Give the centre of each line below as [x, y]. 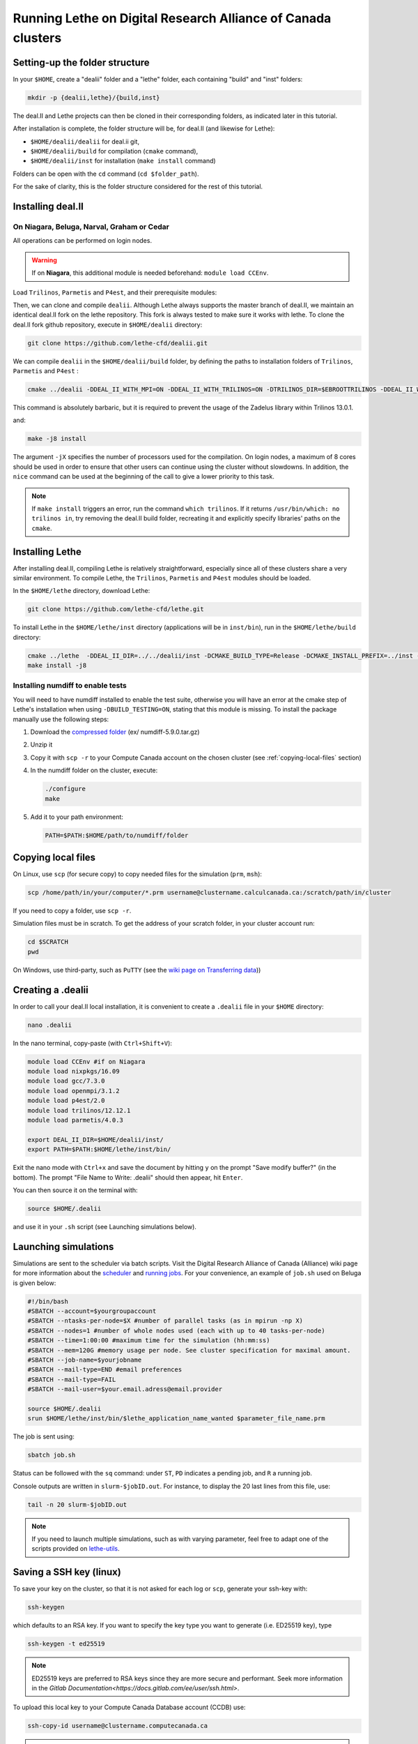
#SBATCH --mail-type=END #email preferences [105, 1370]
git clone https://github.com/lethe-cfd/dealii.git [118, 343]
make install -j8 [57, 666]
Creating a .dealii [51, 990]
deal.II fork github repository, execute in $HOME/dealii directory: [108, 324]
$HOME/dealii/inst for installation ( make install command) [123, 161]
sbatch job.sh [52, 1455]
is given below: [34, 1283]
